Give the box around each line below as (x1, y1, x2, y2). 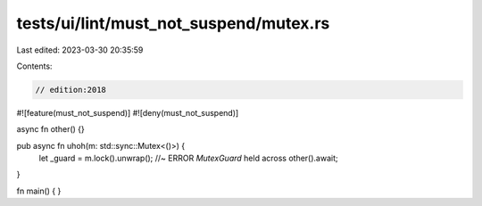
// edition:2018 (35, 85, 107, 95)
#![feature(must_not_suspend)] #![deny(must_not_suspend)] (16, 107, 239, 118)
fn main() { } (16, 185, 62, 196)
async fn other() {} (16, 124, 85, 135)
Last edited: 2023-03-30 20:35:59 (16, 45, 144, 55)
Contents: (16, 61, 53, 71)
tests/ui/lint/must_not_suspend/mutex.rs (16, 13, 330, 33)
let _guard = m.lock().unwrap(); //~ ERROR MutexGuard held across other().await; (38, 152, 338, 164)
